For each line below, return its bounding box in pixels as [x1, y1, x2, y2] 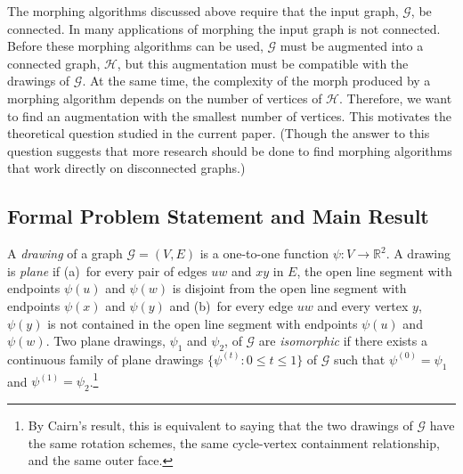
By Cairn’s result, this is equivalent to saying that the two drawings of [28, 416, 413, 435]
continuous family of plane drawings [7, 349, 204, 368]
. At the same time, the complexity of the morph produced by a [82, 71, 431, 90]
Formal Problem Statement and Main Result [7, 202, 429, 230]
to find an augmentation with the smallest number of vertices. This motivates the [7, 106, 451, 125]
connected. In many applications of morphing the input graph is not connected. [7, 19, 441, 37]
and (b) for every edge [169, 296, 294, 315]
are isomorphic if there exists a [258, 331, 427, 350]
